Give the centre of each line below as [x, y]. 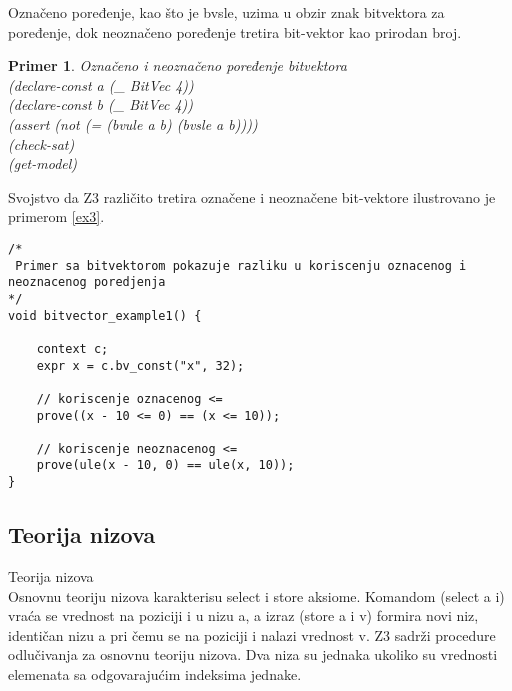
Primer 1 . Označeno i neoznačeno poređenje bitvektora [177, 65]
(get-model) [43, 163]
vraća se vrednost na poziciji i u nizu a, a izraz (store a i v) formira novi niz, [243, 615]
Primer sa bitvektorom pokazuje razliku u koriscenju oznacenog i [241, 265]
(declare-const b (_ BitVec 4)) [101, 104]
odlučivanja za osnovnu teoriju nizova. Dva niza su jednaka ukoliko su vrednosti [253, 654]
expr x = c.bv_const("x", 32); [140, 365]
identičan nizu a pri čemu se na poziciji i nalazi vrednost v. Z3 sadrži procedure [252, 634]
